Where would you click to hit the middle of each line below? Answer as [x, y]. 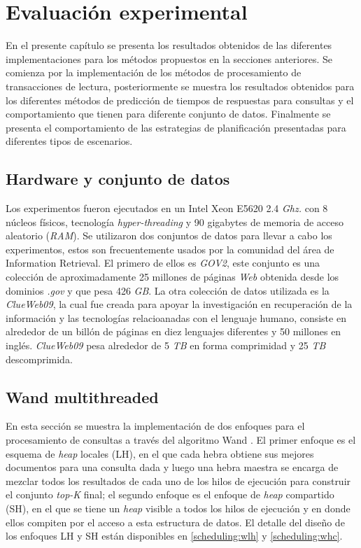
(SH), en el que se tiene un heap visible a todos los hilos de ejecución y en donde [178, 508]
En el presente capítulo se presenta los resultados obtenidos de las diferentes [169, 45]
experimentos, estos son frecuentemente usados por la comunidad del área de [170, 249]
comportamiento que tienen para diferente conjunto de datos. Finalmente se [168, 114]
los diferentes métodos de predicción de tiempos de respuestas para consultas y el [180, 100]
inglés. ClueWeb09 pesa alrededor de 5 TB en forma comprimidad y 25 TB [166, 345]
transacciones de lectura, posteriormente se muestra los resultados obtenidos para [180, 86]
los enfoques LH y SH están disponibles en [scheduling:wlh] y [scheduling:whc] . [174, 536]
